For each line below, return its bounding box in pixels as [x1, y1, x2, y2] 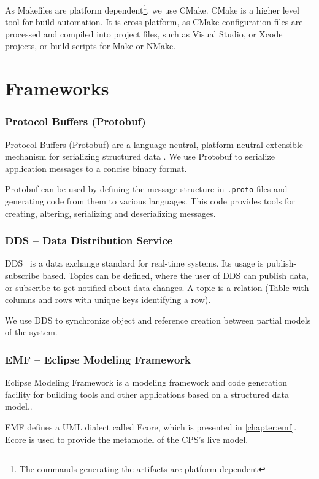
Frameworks [5, 76, 109, 101]
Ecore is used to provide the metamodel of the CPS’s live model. [5, 432, 248, 445]
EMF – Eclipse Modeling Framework [5, 351, 191, 367]
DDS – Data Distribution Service [5, 233, 173, 248]
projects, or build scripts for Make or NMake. [5, 39, 176, 52]
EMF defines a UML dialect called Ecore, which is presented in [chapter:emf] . [5, 421, 297, 434]
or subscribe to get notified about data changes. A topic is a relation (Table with [5, 281, 309, 294]
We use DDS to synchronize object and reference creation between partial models [5, 313, 311, 326]
